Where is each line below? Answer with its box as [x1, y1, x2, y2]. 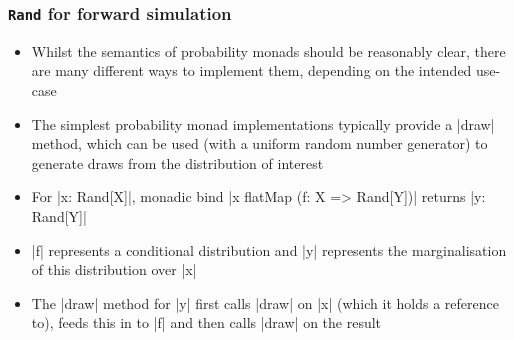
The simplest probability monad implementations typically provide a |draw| [31, 113, 495, 134]
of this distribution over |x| [31, 259, 197, 280]
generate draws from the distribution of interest [31, 152, 324, 173]
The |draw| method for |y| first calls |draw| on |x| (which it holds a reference [31, 292, 499, 313]
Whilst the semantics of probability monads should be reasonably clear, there [31, 40, 506, 61]
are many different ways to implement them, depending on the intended [31, 60, 472, 81]
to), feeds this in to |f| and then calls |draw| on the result [31, 312, 382, 333]
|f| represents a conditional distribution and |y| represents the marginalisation [31, 239, 507, 260]
